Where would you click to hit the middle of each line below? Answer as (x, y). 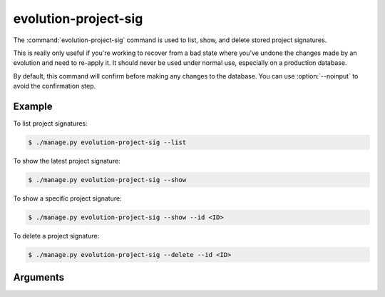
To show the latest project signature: (67, 161)
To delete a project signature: (56, 236)
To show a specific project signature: (67, 198)
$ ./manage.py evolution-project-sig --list (107, 142)
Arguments (39, 277)
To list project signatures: (51, 124)
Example (33, 106)
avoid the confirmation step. (55, 86)
